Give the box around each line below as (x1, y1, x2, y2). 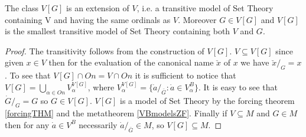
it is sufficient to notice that (135, 69, 236, 81)
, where (87, 80, 115, 93)
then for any (5, 118, 50, 131)
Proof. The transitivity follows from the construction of (5, 44, 204, 57)
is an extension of (66, 2, 129, 14)
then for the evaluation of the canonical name (48, 56, 214, 68)
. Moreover (178, 13, 217, 25)
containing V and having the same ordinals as (5, 13, 171, 25)
